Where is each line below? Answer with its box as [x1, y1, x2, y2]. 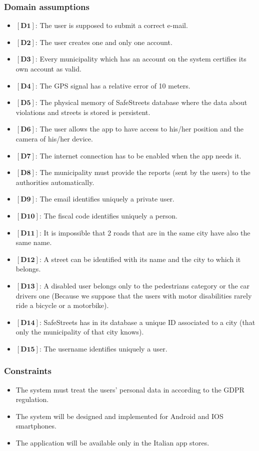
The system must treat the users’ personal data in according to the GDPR [15, 384, 244, 394]
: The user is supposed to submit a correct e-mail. [35, 20, 188, 30]
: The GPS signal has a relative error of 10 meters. [35, 80, 190, 90]
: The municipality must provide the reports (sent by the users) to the [35, 167, 250, 177]
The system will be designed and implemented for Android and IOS [15, 410, 223, 421]
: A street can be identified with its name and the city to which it [39, 253, 241, 264]
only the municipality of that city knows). [15, 326, 144, 337]
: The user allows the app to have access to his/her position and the [35, 123, 244, 134]
